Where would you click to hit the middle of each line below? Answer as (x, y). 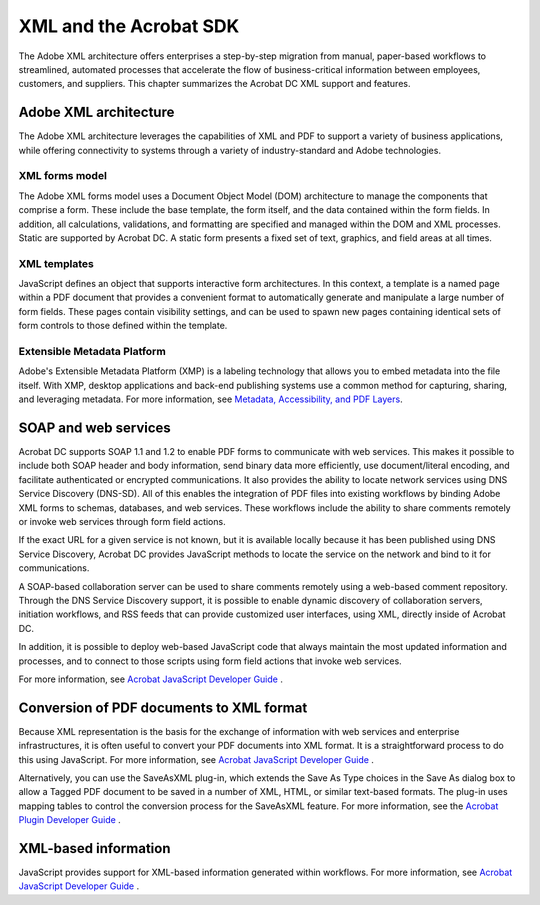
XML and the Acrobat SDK (129, 26)
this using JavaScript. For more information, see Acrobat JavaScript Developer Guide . (196, 759)
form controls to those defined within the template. (123, 326)
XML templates (56, 263)
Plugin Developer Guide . (70, 820)
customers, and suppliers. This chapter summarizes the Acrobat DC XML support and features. (214, 84)
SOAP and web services (95, 427)
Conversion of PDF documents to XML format (163, 707)
